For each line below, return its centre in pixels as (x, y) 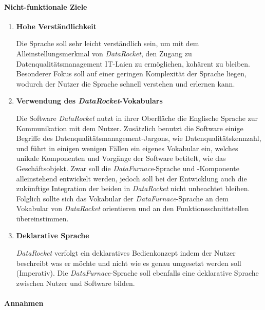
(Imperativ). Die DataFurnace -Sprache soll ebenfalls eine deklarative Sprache (137, 273)
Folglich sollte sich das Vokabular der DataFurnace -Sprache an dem (122, 198)
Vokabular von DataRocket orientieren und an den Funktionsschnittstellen (132, 208)
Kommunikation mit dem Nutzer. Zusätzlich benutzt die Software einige (130, 128)
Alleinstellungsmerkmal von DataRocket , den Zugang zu (104, 53)
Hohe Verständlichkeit (56, 26)
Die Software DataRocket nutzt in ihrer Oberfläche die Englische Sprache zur (137, 118)
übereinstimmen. (42, 218)
